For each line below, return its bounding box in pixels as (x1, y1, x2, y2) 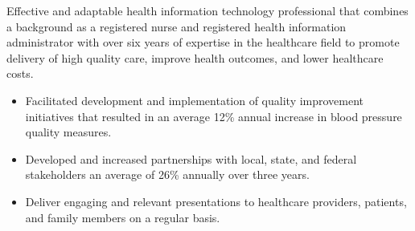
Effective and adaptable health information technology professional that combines (6, 2, 409, 18)
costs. (6, 65, 34, 82)
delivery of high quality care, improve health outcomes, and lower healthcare (6, 49, 384, 66)
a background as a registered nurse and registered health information (6, 18, 347, 34)
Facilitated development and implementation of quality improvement (25, 91, 364, 108)
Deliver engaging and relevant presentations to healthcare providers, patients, (25, 192, 407, 209)
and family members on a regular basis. (25, 209, 220, 225)
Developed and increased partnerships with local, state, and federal (25, 150, 357, 167)
